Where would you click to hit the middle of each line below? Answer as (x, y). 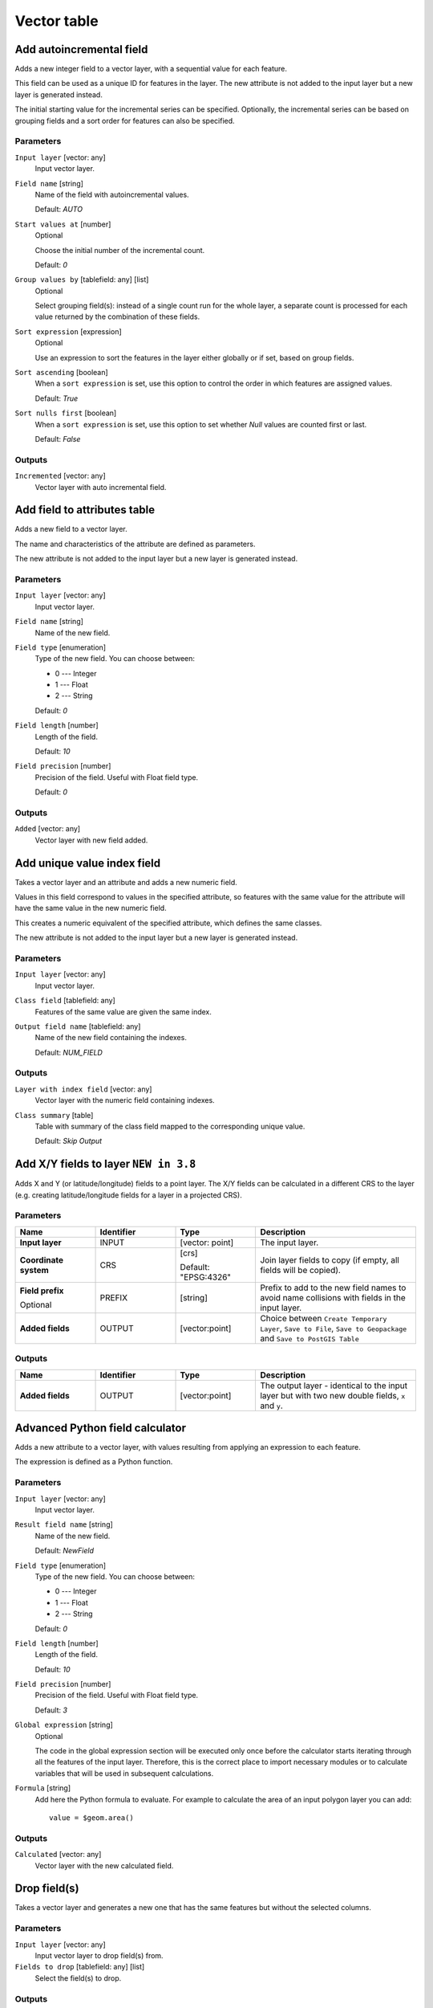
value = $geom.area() (91, 1818)
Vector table (57, 21)
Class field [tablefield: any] (65, 1001)
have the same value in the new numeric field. (91, 908)
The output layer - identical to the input (334, 1386)
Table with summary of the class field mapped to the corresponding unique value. (170, 1126)
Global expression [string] (64, 1725)
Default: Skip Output (69, 1141)
